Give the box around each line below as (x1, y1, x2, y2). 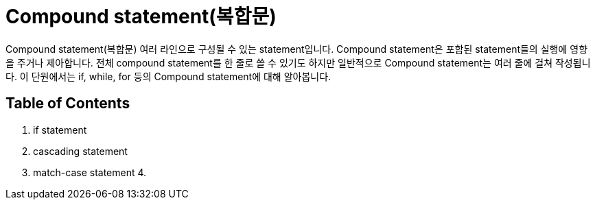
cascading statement (33, 145, 128, 157)
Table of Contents (5, 95, 130, 112)
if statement (33, 123, 87, 136)
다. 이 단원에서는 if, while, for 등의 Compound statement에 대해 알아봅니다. (5, 70, 331, 82)
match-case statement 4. (33, 166, 147, 178)
